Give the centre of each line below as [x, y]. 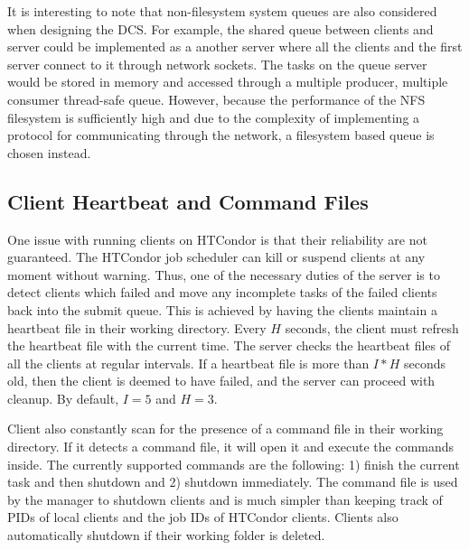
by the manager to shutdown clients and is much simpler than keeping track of [225, 499]
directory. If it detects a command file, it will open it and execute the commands [231, 447]
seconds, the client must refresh [372, 327]
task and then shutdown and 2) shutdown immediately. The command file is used [233, 482]
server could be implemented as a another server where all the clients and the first [235, 47]
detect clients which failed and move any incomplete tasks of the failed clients [222, 292]
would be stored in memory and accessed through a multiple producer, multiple [228, 82]
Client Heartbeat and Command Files [188, 201]
